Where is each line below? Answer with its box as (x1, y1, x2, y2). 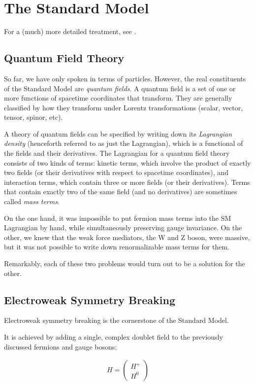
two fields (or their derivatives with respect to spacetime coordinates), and (4, 167, 228, 177)
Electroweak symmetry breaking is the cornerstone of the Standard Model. (4, 315, 229, 325)
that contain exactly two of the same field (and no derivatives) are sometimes (4, 186, 237, 197)
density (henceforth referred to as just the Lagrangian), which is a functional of (4, 138, 243, 148)
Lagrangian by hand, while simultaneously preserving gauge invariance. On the (4, 222, 242, 233)
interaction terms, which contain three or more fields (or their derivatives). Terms (4, 176, 250, 187)
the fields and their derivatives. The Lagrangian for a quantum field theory (4, 148, 230, 158)
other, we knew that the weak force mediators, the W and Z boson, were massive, (4, 232, 250, 242)
